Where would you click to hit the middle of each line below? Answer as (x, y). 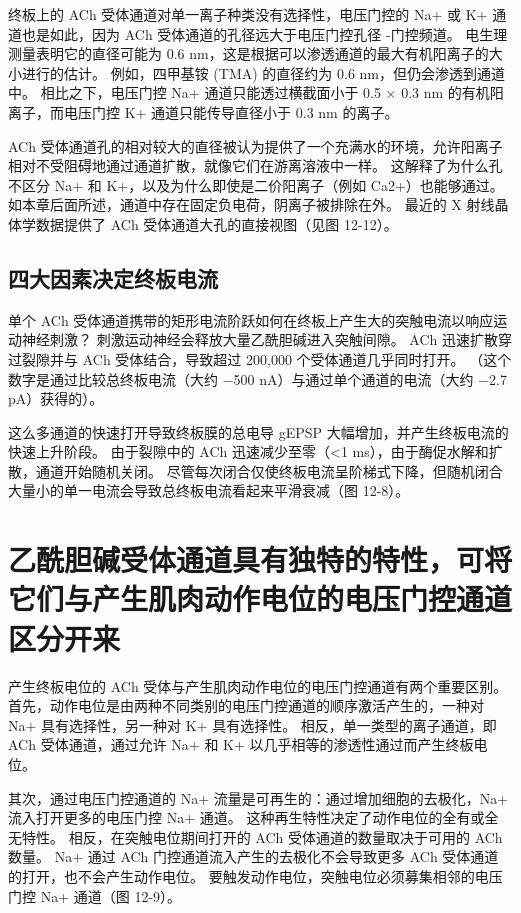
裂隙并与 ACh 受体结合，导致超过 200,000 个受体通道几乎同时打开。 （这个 (266, 358)
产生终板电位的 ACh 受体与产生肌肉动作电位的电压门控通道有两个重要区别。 (258, 685)
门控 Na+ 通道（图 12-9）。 (95, 895)
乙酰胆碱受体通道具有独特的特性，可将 (260, 559)
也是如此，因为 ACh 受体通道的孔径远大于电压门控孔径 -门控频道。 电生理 (264, 33)
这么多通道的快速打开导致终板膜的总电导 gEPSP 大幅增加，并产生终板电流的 (258, 431)
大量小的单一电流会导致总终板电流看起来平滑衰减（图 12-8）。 (209, 490)
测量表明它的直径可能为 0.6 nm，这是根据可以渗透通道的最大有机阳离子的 (248, 53)
